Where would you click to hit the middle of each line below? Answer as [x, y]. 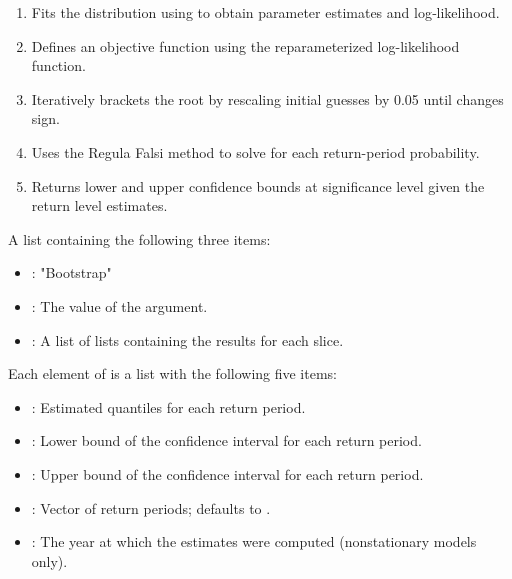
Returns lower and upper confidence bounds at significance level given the [258, 185]
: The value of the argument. [119, 305]
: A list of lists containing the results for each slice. [187, 339]
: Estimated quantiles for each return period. [168, 406]
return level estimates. [99, 205]
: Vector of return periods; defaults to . [151, 507]
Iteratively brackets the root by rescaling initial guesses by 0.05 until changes [267, 98]
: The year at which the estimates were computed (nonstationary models [254, 541]
